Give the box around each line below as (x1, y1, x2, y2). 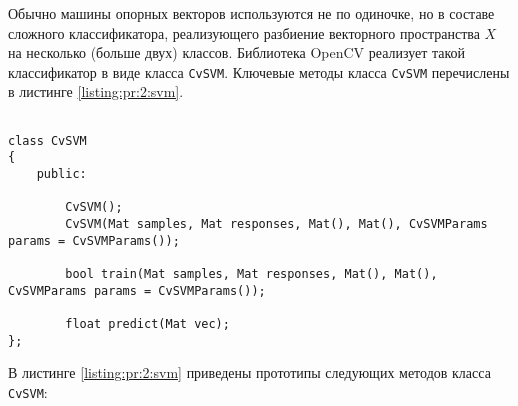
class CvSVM (8, 133, 87, 148)
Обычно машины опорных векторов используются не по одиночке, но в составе (8, 3, 495, 23)
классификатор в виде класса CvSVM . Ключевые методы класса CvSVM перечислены (8, 61, 510, 82)
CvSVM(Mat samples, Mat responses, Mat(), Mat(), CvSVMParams (65, 216, 488, 231)
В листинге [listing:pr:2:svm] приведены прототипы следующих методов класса (8, 362, 491, 383)
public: (36, 167, 87, 181)
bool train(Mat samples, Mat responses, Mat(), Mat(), (65, 266, 438, 281)
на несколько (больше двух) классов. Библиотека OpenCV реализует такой (8, 42, 466, 63)
